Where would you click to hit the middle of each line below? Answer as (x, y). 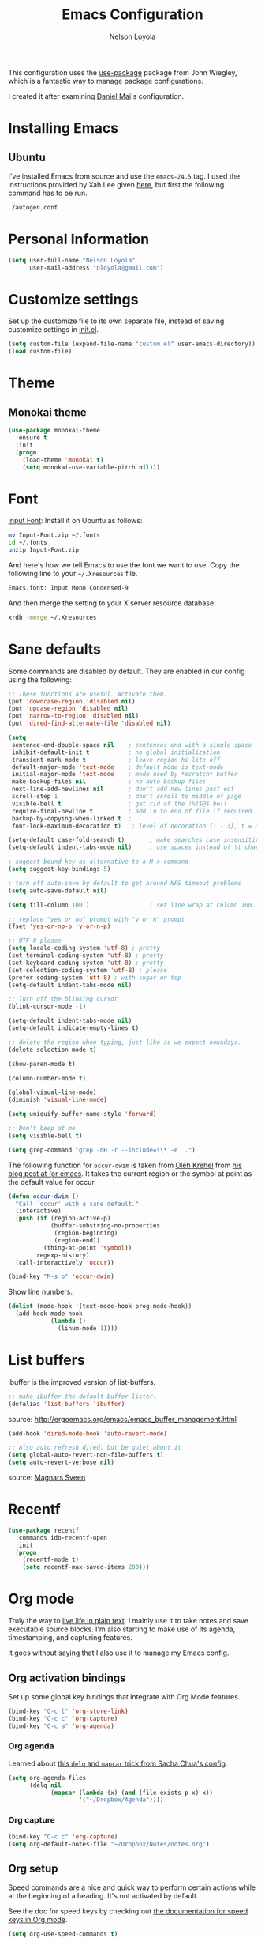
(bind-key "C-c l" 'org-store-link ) (68, 1711)
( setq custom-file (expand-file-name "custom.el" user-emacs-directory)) (132, 344)
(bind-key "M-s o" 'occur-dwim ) (61, 1277)
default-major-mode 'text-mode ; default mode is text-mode (118, 767)
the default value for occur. (52, 1182)
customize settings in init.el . (53, 330)
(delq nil (45, 1785)
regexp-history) (63, 1255)
